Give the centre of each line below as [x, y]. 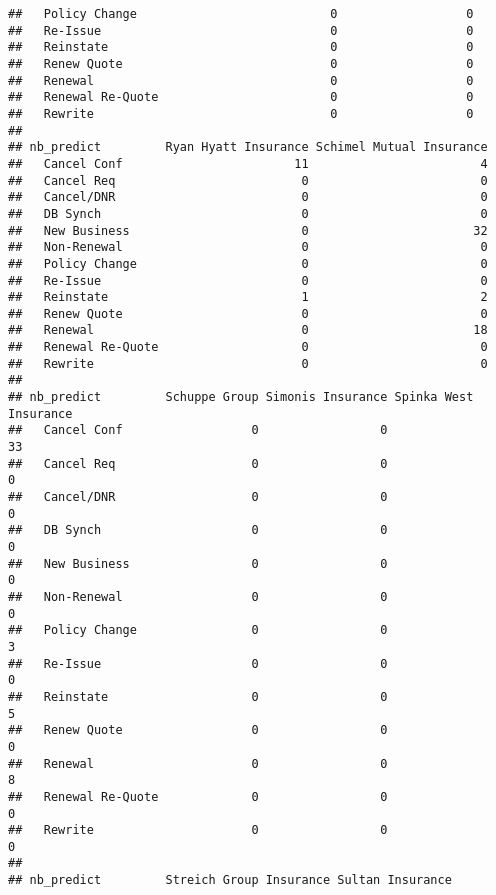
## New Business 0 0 [198, 563]
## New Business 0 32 [248, 230]
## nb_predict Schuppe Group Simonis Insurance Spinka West [241, 397]
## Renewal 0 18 [248, 330]
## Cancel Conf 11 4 [248, 163]
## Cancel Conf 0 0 [198, 430]
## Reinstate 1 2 [248, 297]
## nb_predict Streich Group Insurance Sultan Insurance [230, 880]
